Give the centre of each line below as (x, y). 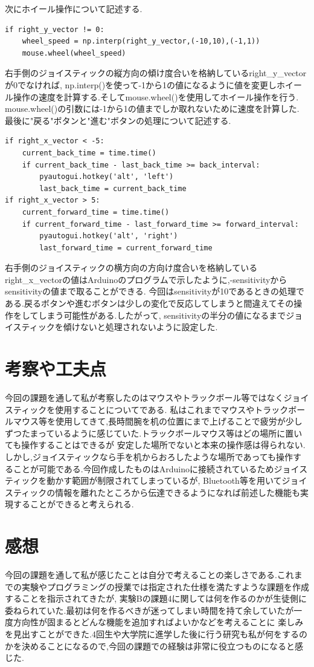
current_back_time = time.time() (89, 153)
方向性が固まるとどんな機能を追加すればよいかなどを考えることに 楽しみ (158, 622)
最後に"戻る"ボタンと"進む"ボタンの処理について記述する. (118, 120)
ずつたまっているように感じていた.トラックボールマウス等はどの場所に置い (154, 433)
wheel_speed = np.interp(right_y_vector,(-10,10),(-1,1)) (141, 41)
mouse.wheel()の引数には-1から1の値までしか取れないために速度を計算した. (152, 109)
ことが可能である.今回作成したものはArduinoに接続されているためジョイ (156, 468)
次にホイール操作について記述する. (74, 8)
